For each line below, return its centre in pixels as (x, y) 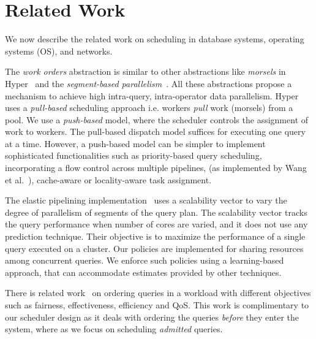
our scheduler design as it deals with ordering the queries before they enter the (152, 317)
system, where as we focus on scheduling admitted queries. (114, 329)
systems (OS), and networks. (59, 51)
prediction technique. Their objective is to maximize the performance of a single (155, 236)
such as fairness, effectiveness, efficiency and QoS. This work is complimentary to (157, 305)
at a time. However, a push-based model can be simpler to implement (135, 143)
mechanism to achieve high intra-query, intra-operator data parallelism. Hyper (152, 95)
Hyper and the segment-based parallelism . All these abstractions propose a (149, 83)
